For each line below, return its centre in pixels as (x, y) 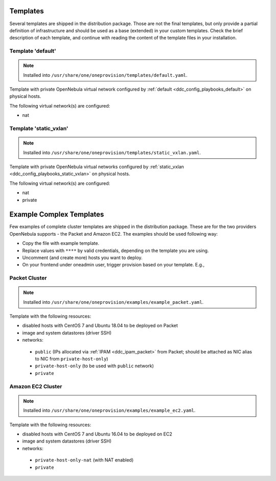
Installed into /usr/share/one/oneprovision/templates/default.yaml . (105, 75)
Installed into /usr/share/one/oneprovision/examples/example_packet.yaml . (113, 302)
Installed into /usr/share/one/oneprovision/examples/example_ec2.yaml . (109, 410)
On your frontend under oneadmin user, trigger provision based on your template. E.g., (113, 265)
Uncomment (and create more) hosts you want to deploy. (82, 257)
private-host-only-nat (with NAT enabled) (84, 460)
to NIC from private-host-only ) (72, 359)
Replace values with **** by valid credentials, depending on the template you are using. (116, 250)
